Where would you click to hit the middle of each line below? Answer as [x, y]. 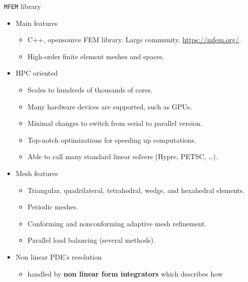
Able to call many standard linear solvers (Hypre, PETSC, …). [123, 156]
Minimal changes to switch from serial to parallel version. [115, 123]
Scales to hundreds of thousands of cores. [90, 90]
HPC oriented [37, 73]
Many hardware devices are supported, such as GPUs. [110, 106]
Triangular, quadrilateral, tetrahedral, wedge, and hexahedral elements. [136, 190]
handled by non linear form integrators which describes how [125, 273]
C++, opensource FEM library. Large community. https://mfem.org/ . [134, 40]
